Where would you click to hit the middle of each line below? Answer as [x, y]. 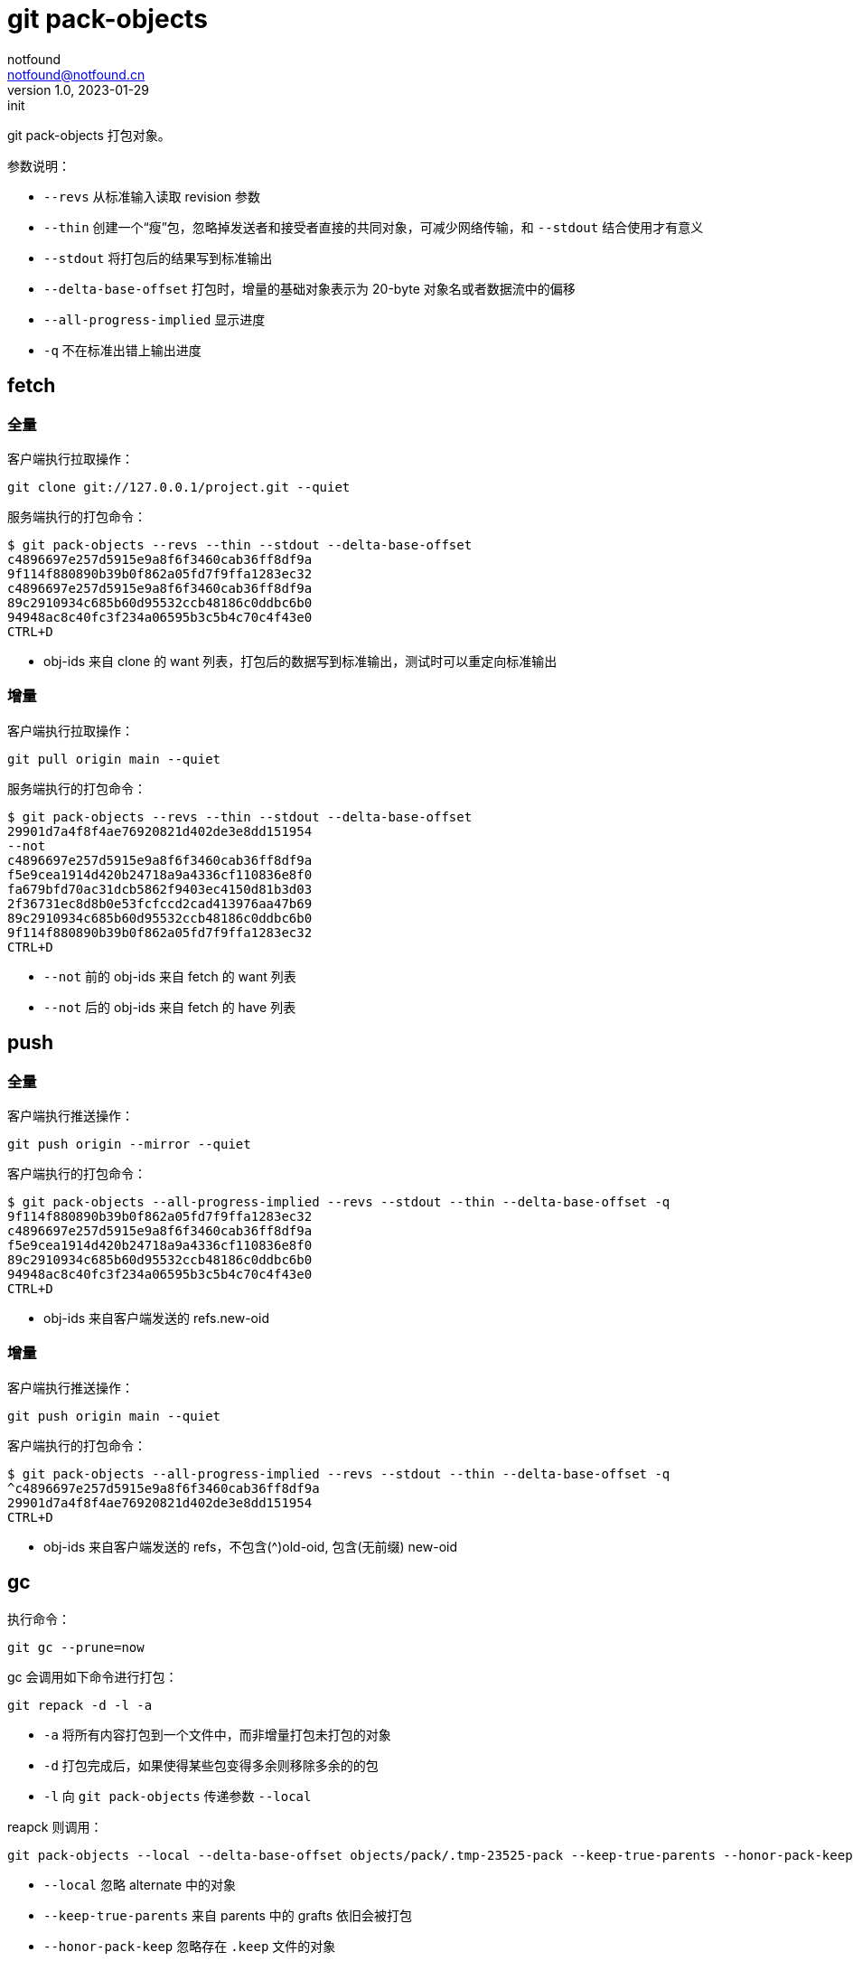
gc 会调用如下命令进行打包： [93, 1676]
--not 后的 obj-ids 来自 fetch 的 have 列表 [170, 1007]
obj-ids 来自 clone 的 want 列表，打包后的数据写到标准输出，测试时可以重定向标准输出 [300, 661]
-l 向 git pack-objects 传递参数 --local [178, 1796]
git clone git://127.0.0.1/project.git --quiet [179, 487]
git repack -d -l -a [80, 1705]
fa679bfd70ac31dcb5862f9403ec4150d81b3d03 [160, 889]
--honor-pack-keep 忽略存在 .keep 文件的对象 [190, 1946]
